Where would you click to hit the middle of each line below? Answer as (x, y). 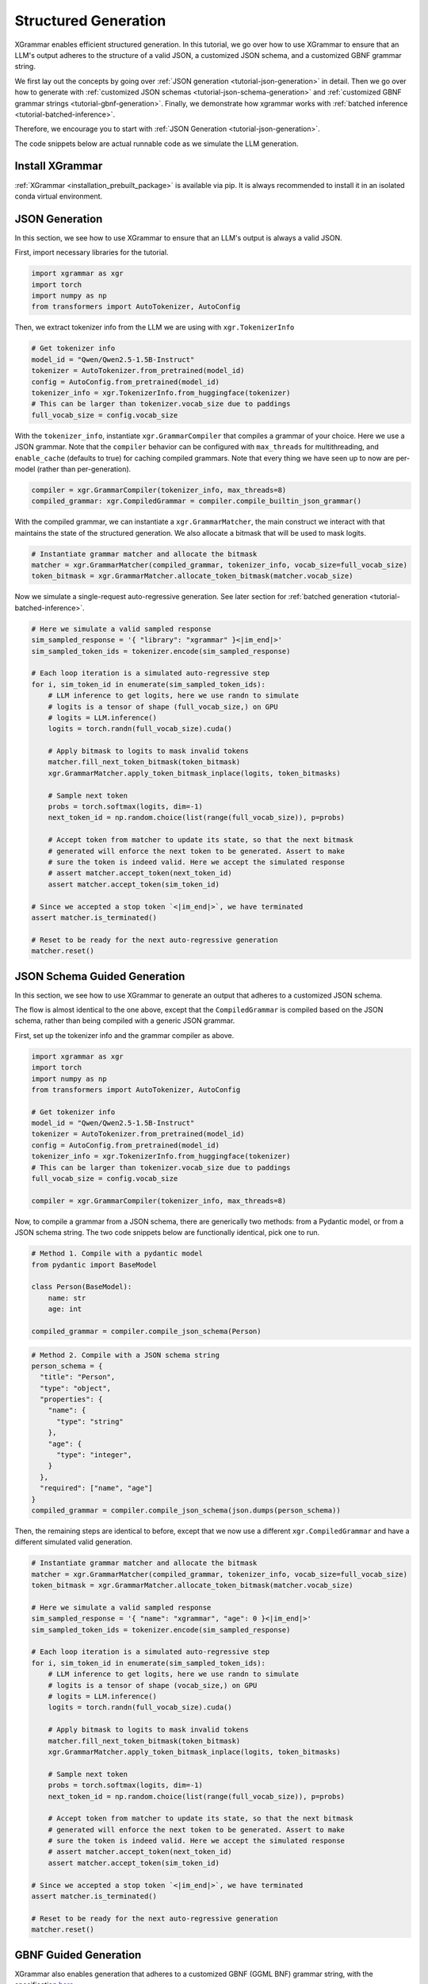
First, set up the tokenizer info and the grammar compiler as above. (124, 1035)
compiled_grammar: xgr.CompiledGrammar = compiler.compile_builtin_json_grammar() (197, 501)
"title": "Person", (78, 1377)
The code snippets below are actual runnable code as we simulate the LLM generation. (157, 144)
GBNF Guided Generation (78, 1955)
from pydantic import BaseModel (94, 1265)
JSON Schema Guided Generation (100, 976)
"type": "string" (90, 1421)
